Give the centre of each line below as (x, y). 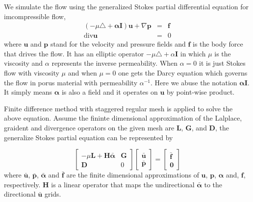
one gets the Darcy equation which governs (183, 73)
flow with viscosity (32, 73)
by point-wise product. (201, 92)
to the (213, 184)
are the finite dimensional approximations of (133, 175)
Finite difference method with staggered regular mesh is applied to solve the (118, 108)
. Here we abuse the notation (194, 82)
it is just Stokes (222, 63)
